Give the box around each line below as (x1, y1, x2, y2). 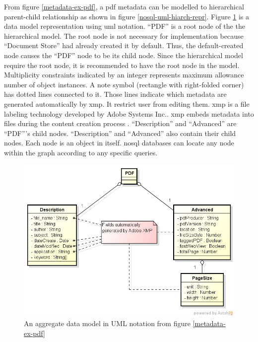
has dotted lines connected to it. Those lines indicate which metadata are (4, 89, 227, 99)
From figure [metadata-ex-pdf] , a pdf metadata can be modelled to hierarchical (4, 1, 244, 11)
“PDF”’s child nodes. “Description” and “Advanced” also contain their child (4, 128, 236, 138)
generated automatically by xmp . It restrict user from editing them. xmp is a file (4, 98, 250, 109)
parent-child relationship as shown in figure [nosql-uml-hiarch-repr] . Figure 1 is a (4, 11, 250, 21)
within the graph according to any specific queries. (4, 147, 158, 157)
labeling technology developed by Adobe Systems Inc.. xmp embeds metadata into (4, 108, 254, 119)
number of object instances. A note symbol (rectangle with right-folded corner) (4, 79, 244, 89)
